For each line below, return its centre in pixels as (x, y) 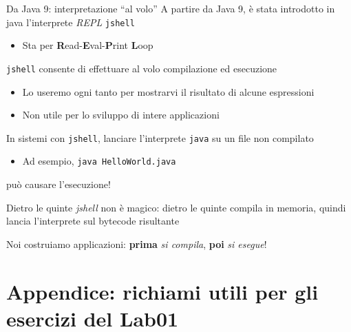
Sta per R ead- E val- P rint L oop (88, 45)
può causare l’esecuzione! (58, 184)
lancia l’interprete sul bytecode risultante (93, 221)
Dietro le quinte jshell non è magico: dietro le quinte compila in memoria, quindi (176, 207)
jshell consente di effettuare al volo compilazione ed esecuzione (142, 68)
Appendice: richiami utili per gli (162, 291)
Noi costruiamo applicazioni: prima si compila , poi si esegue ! (137, 243)
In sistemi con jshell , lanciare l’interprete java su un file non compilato (160, 137)
